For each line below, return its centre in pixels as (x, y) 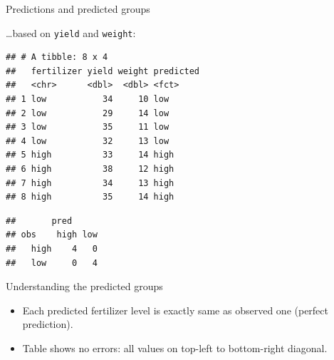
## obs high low (52, 235)
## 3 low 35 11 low (88, 127)
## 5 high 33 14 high (90, 155)
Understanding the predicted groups (84, 286)
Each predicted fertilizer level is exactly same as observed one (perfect (175, 310)
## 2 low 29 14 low (88, 113)
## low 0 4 (52, 263)
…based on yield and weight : (71, 32)
